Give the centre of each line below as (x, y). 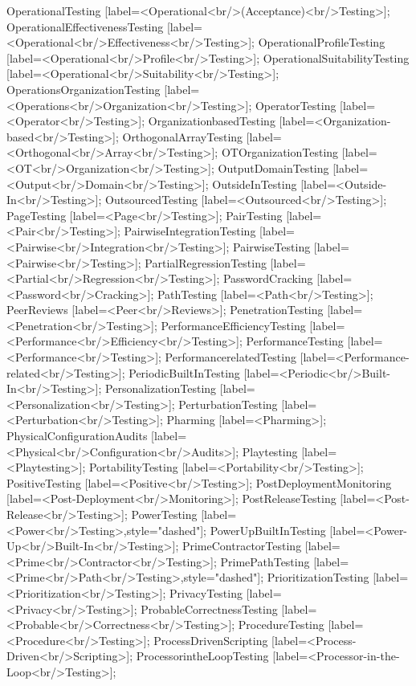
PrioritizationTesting (318, 577)
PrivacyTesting (206, 592)
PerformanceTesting (295, 341)
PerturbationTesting (228, 404)
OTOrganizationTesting (280, 152)
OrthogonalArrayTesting (183, 136)
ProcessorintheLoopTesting (202, 656)
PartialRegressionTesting (206, 262)
